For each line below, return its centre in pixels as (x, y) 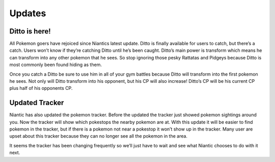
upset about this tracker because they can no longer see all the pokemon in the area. (99, 136)
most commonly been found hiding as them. (56, 65)
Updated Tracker (37, 103)
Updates (28, 13)
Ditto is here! (30, 31)
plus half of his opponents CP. (41, 88)
